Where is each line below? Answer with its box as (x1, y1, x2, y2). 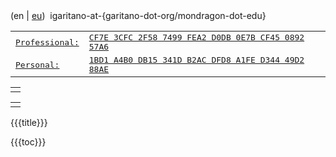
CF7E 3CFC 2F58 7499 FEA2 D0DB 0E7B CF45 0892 (88, 32, 305, 43)
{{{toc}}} (10, 136, 47, 148)
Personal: (15, 59, 60, 70)
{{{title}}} (10, 117, 48, 128)
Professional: (15, 37, 80, 48)
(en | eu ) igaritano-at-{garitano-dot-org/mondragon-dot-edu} (10, 10, 267, 21)
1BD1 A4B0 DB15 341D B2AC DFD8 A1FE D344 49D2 (88, 55, 305, 65)
